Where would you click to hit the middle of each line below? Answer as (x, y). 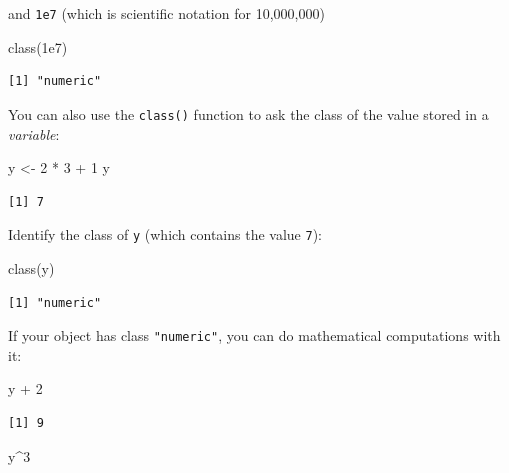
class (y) (31, 267)
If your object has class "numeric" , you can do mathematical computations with (254, 335)
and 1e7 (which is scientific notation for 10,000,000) (166, 13)
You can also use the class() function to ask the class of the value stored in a (248, 113)
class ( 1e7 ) (38, 46)
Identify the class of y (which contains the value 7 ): (165, 234)
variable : (34, 133)
